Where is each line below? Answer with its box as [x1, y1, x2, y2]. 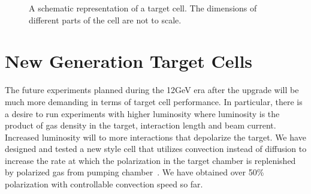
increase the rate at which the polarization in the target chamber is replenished [5, 154, 296, 166]
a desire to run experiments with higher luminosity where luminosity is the [5, 107, 280, 120]
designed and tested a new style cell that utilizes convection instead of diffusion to [5, 142, 307, 155]
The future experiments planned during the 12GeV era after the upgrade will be [5, 83, 299, 96]
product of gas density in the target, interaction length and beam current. [5, 119, 276, 132]
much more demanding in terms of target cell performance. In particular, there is [5, 95, 303, 108]
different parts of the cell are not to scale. [29, 13, 182, 26]
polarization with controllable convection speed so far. [5, 178, 203, 190]
